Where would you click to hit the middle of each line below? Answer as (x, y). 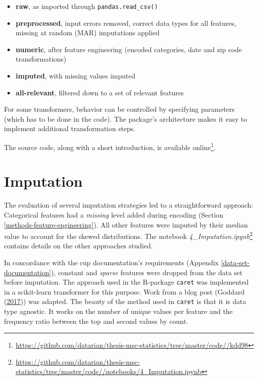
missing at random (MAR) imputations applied (88, 33)
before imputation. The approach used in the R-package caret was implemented (127, 282)
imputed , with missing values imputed (75, 76)
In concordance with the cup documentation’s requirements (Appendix (111, 262)
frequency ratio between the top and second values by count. (96, 321)
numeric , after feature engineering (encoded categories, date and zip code (129, 49)
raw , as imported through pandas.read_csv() (87, 6)
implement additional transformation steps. (70, 128)
